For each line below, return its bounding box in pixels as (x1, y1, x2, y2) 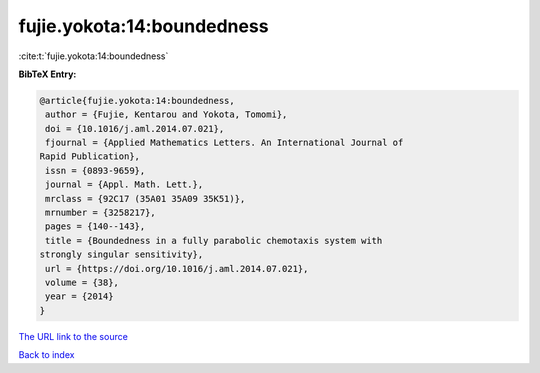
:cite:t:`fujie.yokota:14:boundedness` (18, 50, 169, 62)
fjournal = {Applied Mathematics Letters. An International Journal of (45, 137, 404, 149)
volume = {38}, (45, 277, 120, 288)
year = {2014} (45, 291, 114, 302)
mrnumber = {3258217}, (45, 207, 157, 219)
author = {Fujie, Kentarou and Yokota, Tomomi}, (45, 109, 288, 120)
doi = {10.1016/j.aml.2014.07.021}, (45, 123, 225, 134)
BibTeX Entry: (18, 68, 77, 80)
